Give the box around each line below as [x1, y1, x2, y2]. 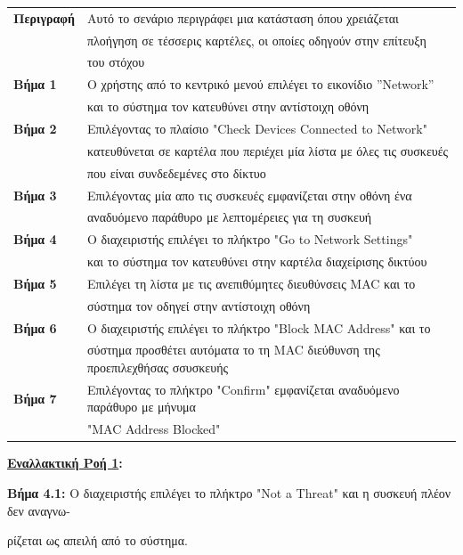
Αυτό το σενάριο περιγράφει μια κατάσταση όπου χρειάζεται [86, 8, 399, 27]
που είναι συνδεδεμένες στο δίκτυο [86, 163, 266, 182]
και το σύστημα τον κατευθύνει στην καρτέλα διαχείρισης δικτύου [86, 252, 427, 271]
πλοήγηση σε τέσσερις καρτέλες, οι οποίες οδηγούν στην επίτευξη [86, 30, 426, 49]
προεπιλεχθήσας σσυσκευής [86, 358, 229, 376]
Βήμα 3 [13, 185, 57, 204]
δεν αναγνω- [7, 501, 70, 519]
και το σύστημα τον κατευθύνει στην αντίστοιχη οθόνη [86, 97, 370, 116]
